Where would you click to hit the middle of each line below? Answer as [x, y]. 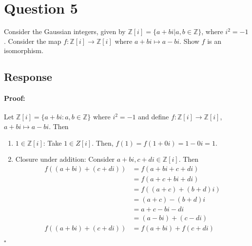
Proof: [15, 98]
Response [28, 77]
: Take [52, 142]
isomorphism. [24, 50]
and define [154, 117]
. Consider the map [33, 41]
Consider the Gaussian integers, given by [65, 31]
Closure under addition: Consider [65, 159]
